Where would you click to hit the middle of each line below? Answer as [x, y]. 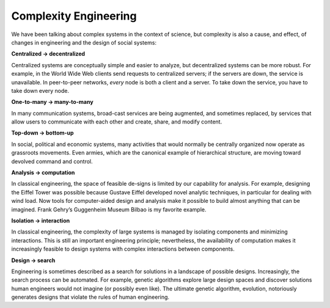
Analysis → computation [43, 173]
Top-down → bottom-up [42, 133]
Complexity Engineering [74, 16]
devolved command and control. [52, 161]
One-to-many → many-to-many [53, 102]
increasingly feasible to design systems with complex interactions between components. [123, 249]
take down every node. [40, 90]
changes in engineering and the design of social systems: [84, 42]
